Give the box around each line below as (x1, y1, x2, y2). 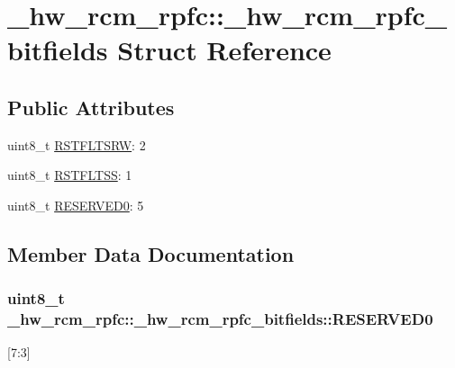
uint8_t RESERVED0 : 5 (7, 195, 144, 214)
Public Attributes (7, 93, 175, 121)
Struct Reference (117, 31, 332, 68)
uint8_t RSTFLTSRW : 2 (7, 135, 146, 154)
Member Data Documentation (7, 239, 295, 267)
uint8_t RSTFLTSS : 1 (7, 166, 132, 184)
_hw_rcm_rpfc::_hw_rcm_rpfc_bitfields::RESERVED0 (7, 308, 433, 330)
